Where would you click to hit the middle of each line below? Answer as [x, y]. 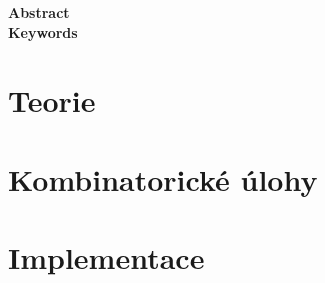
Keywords [43, 31]
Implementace [106, 257]
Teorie [52, 100]
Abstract [39, 12]
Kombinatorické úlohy [163, 178]
